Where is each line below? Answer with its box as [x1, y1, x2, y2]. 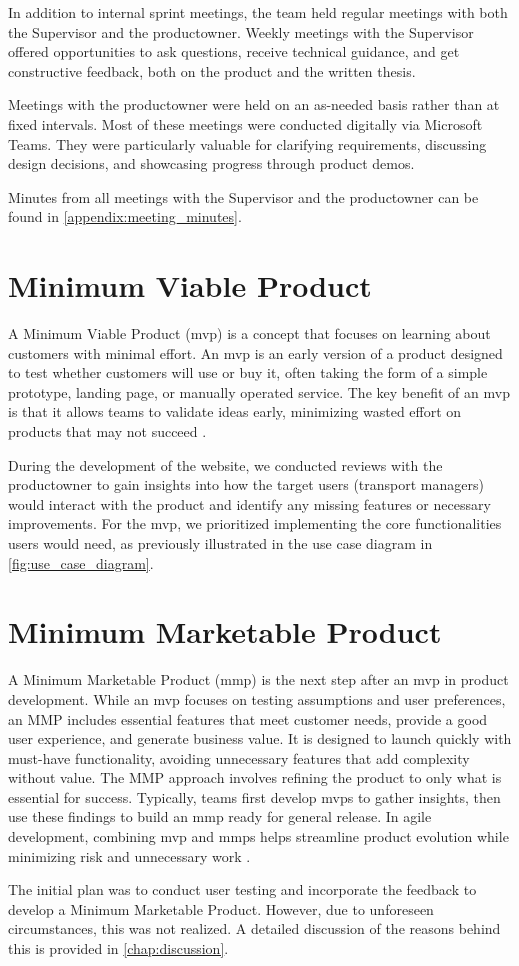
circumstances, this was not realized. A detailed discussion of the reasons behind [8, 918, 501, 939]
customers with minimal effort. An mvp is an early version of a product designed [8, 342, 503, 363]
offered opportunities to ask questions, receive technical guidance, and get [8, 41, 460, 62]
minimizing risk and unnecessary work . [8, 845, 251, 866]
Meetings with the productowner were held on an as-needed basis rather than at [8, 94, 500, 115]
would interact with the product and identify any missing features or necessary [8, 493, 491, 514]
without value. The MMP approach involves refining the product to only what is [8, 767, 502, 788]
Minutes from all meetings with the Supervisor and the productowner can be [8, 186, 479, 207]
